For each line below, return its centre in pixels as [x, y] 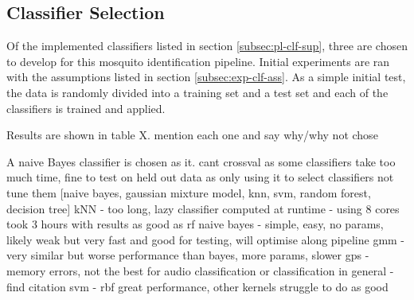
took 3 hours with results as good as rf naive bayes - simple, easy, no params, [195, 224]
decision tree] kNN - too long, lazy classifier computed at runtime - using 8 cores [203, 208]
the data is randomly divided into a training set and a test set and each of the [197, 92]
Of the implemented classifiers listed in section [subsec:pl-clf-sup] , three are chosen [207, 46]
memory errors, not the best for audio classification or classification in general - [200, 270]
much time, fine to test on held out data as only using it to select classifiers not [200, 177]
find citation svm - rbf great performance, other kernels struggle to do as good [197, 286]
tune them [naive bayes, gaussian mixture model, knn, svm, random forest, [189, 192]
